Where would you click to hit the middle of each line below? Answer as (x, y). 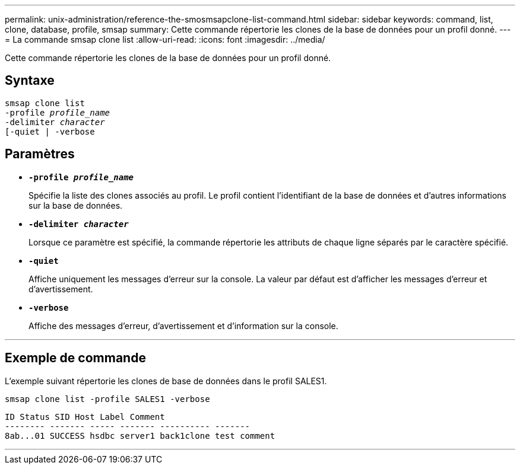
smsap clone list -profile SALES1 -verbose (107, 399)
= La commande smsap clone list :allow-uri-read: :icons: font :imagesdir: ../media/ (165, 39)
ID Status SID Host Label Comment (85, 417)
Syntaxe (30, 81)
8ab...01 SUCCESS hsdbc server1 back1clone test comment (140, 435)
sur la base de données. (76, 205)
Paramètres (40, 154)
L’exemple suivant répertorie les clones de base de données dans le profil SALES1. (166, 381)
